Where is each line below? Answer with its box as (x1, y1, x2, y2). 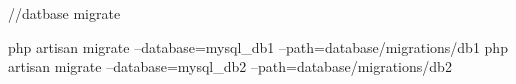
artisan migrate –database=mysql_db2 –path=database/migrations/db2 (8, 56, 452, 77)
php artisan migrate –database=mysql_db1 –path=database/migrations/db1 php (8, 36, 508, 57)
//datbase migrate (8, 3, 121, 23)
